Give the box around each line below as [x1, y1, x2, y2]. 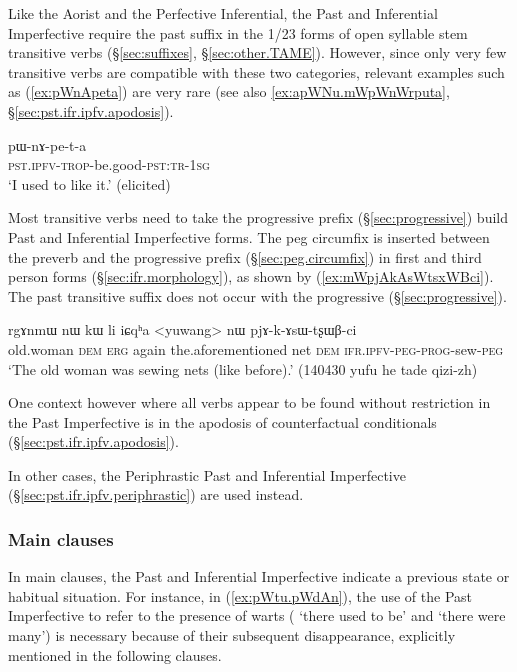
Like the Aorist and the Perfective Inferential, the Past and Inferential [8, 3, 438, 23]
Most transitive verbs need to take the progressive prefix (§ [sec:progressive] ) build [8, 207, 508, 228]
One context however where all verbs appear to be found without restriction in [8, 392, 491, 413]
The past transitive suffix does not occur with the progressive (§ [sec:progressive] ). [8, 285, 507, 306]
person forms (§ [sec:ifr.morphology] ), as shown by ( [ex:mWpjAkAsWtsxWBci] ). [8, 266, 494, 287]
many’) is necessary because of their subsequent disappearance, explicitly [8, 625, 456, 646]
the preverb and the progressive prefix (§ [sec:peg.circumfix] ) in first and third [8, 246, 482, 267]
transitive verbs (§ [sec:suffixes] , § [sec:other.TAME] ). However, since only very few [8, 42, 507, 63]
